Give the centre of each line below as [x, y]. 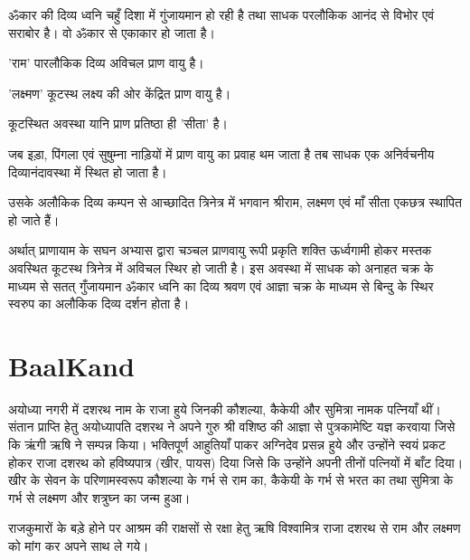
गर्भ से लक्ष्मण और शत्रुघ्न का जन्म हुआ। [99, 497]
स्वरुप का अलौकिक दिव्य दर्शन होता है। [99, 304]
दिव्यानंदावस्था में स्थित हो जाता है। [88, 171]
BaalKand [71, 365]
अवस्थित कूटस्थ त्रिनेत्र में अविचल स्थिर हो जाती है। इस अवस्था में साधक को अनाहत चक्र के [221, 267]
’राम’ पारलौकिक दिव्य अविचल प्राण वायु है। [106, 63]
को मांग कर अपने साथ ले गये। [79, 546]
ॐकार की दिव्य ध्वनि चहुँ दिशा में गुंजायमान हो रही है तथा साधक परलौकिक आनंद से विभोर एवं [221, 14]
